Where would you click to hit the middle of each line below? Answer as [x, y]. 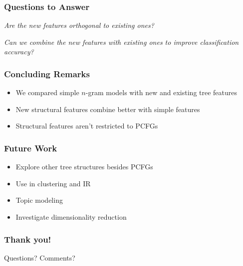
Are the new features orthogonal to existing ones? [79, 25]
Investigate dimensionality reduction [71, 217]
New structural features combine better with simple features [108, 109]
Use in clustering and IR [53, 183]
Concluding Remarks [47, 73]
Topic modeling [39, 200]
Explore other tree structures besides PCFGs [84, 167]
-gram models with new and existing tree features [161, 92]
